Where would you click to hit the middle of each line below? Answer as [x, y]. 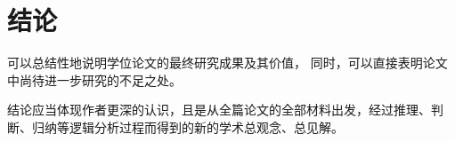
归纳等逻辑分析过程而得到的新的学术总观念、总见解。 [187, 126]
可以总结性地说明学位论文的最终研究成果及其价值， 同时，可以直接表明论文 [227, 63]
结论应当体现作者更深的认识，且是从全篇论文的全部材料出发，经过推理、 [219, 110]
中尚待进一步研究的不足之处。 [94, 79]
